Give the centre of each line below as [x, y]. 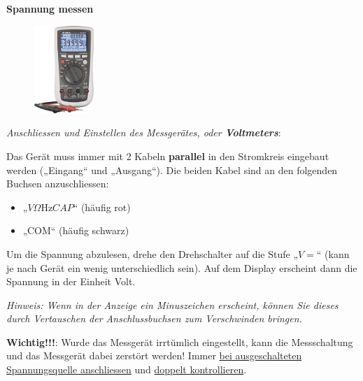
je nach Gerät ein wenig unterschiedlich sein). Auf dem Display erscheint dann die [182, 267]
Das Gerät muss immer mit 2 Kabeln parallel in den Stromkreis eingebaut [168, 156]
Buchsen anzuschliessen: [58, 184]
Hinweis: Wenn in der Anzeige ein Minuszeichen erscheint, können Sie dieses [172, 304]
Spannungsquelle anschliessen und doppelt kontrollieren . [127, 369]
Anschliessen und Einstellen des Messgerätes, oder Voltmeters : [144, 132]
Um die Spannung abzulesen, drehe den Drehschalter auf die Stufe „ [152, 253]
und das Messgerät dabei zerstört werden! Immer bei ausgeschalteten [154, 355]
